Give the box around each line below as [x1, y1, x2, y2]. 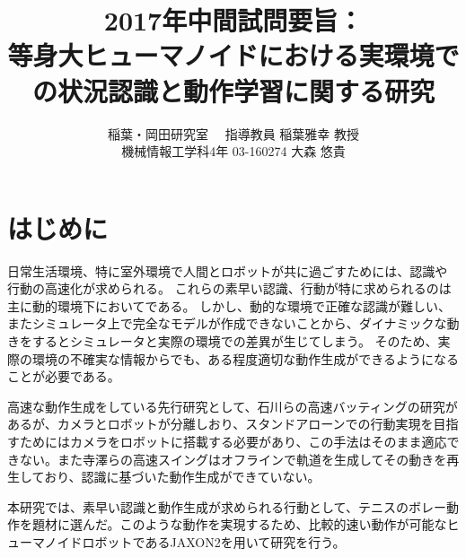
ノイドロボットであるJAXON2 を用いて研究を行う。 [44, 532, 346, 551]
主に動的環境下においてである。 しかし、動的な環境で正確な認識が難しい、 [7, 296, 452, 315]
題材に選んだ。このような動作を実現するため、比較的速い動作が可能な [31, 515, 447, 534]
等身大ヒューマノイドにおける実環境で [7, 37, 460, 74]
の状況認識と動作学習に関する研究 [31, 72, 435, 109]
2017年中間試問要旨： [103, 2, 364, 39]
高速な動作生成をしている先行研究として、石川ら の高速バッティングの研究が [7, 396, 458, 415]
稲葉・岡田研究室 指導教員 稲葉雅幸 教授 [108, 124, 359, 143]
